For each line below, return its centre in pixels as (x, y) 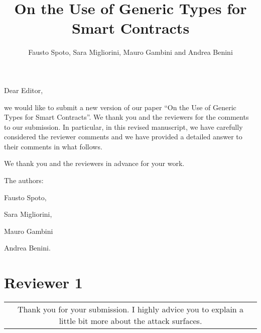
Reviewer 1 (43, 282)
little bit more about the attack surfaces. (130, 321)
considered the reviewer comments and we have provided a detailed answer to (123, 137)
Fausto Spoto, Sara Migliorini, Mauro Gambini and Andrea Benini (130, 52)
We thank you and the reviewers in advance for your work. (94, 163)
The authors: (24, 180)
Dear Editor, (24, 90)
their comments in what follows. (53, 146)
